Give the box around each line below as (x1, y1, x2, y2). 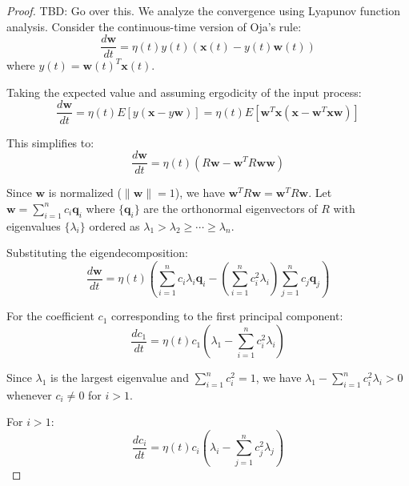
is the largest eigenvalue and (50, 369, 189, 386)
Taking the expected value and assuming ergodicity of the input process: (6, 83, 362, 100)
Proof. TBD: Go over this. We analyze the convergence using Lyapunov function (6, 2, 401, 18)
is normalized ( (48, 184, 122, 201)
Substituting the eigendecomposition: (6, 244, 188, 261)
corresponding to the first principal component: (110, 307, 343, 324)
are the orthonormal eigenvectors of (143, 199, 318, 216)
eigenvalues (6, 217, 61, 234)
